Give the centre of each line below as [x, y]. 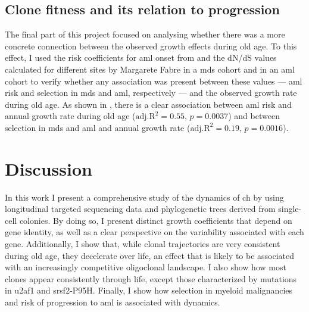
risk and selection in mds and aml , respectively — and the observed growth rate [151, 93]
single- [290, 209]
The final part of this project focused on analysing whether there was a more [145, 34]
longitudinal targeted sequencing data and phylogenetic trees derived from [140, 209]
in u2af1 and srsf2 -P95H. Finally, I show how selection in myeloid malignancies [149, 290]
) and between [254, 116]
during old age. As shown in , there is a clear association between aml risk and [148, 104]
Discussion [49, 168]
